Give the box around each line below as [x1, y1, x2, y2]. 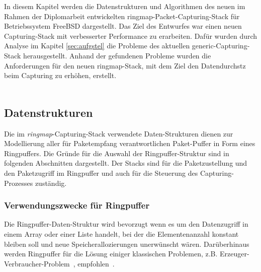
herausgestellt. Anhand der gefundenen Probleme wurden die [23, 50, 211, 60]
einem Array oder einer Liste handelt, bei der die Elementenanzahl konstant [4, 228, 239, 239]
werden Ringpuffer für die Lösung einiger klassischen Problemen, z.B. [4, 248, 218, 259]
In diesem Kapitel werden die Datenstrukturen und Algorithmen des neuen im [4, 1, 245, 11]
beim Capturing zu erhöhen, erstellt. [4, 70, 117, 81]
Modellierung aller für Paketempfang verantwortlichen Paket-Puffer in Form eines [4, 138, 255, 149]
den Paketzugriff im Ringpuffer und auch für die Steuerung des [4, 167, 198, 178]
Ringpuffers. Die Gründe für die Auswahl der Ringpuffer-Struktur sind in [4, 148, 229, 158]
